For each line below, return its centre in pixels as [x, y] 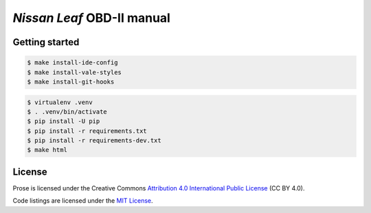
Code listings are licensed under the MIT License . [83, 201]
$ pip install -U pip [64, 121]
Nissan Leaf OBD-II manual [92, 18]
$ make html [47, 150]
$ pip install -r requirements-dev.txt [94, 141]
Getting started [46, 42]
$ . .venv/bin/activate [67, 112]
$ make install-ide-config [72, 63]
